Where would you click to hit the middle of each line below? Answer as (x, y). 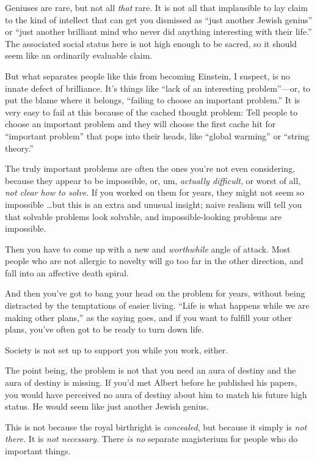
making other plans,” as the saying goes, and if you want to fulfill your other (148, 317)
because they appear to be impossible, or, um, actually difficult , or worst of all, (153, 180)
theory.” (19, 148)
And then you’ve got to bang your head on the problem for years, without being (155, 293)
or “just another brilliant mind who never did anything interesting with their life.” (158, 31)
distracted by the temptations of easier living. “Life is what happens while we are (157, 305)
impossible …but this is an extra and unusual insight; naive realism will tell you (154, 204)
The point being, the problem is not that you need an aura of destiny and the (151, 370)
